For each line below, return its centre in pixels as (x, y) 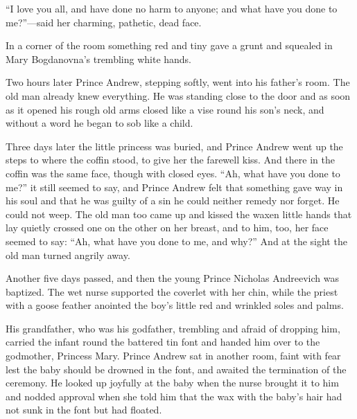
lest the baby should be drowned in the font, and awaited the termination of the (176, 369)
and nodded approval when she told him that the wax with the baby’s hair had (174, 396)
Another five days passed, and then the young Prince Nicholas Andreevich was (172, 278)
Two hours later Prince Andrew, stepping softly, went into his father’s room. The (178, 82)
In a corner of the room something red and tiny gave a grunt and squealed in (169, 45)
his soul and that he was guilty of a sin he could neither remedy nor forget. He (173, 200)
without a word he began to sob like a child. (99, 123)
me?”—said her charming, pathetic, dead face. (104, 22)
